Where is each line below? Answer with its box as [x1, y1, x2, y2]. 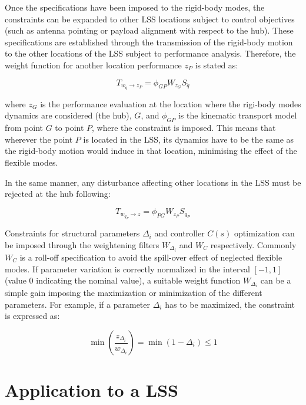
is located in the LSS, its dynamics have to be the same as [83, 133, 294, 145]
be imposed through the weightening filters [5, 238, 159, 251]
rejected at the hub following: [5, 187, 111, 200]
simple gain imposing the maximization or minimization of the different [5, 287, 262, 299]
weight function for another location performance [5, 58, 182, 71]
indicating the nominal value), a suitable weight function [36, 274, 241, 287]
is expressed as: [5, 309, 60, 322]
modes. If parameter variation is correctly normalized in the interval [5, 262, 250, 275]
